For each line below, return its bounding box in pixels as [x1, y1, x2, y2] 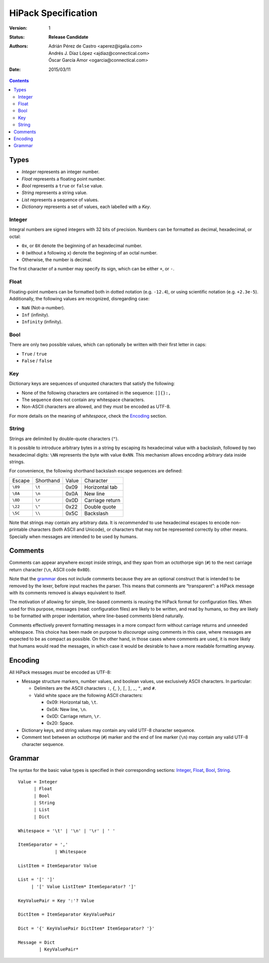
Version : [9, 25, 27, 31]
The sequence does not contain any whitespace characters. [21, 397, 145, 403]
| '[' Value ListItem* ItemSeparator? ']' [31, 884, 136, 889]
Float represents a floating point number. [21, 176, 106, 182]
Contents [9, 77, 29, 83]
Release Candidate [48, 34, 89, 40]
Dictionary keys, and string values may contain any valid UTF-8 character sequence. [21, 727, 195, 733]
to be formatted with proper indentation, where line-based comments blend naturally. [9, 613, 184, 619]
